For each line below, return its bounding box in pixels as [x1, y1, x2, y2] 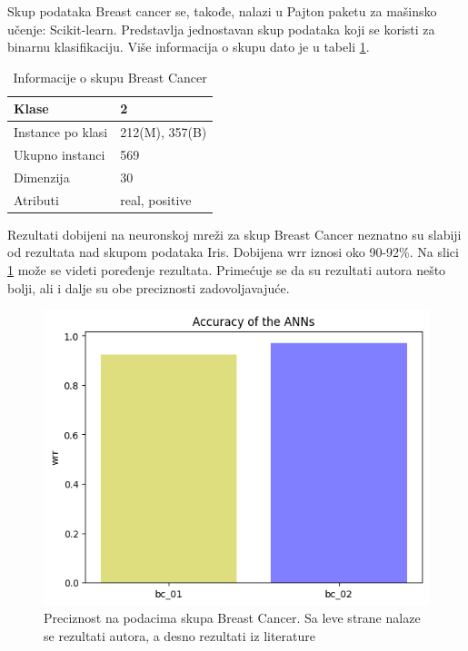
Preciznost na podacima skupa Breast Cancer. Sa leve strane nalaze [44, 608, 421, 627]
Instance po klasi [14, 123, 108, 142]
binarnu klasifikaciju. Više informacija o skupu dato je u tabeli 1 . [7, 37, 370, 56]
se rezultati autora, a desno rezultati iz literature [44, 626, 316, 645]
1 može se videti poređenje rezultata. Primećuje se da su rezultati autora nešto [7, 261, 446, 280]
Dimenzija [14, 167, 70, 186]
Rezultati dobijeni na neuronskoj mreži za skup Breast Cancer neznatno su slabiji [7, 224, 462, 243]
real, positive [120, 190, 192, 209]
